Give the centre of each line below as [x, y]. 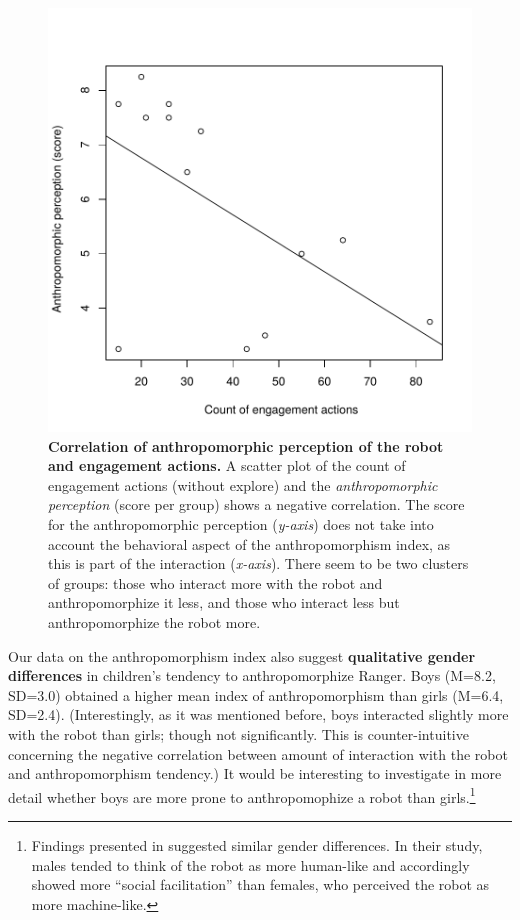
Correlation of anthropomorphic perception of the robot [246, 445]
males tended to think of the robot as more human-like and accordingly [250, 864]
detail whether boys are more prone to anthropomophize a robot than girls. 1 [242, 795]
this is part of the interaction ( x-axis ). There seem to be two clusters [258, 563]
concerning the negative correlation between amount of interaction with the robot [258, 753]
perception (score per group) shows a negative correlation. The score [256, 504]
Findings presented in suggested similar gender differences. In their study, [257, 844]
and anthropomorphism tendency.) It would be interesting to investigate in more [255, 773]
